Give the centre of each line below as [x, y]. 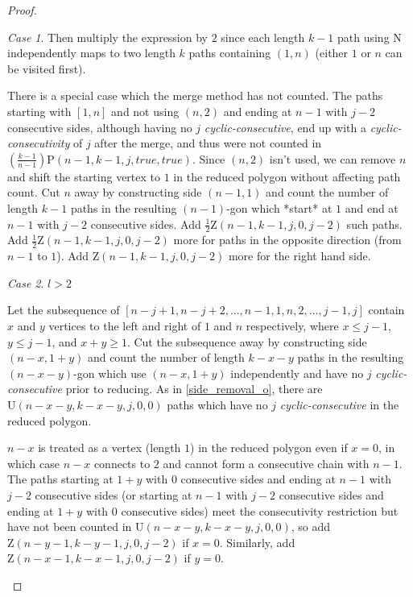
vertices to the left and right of [125, 325]
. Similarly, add [257, 542]
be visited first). [47, 68]
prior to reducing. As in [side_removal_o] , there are [194, 389]
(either [332, 53]
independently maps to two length [91, 53]
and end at [372, 207]
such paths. [374, 224]
